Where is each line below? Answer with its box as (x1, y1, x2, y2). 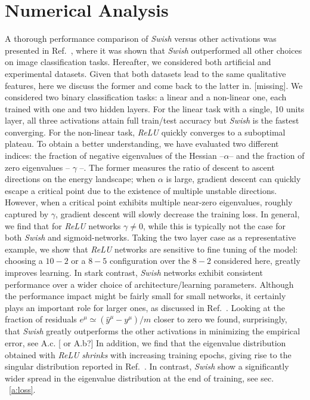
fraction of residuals (5, 313, 77, 325)
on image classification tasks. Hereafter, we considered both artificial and (5, 56, 271, 68)
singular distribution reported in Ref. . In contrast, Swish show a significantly (5, 360, 289, 373)
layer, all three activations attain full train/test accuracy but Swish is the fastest (5, 114, 299, 127)
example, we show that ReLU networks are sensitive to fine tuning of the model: (5, 242, 298, 255)
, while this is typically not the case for (142, 219, 286, 232)
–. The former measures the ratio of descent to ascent (79, 161, 275, 173)
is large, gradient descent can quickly (166, 173, 301, 185)
